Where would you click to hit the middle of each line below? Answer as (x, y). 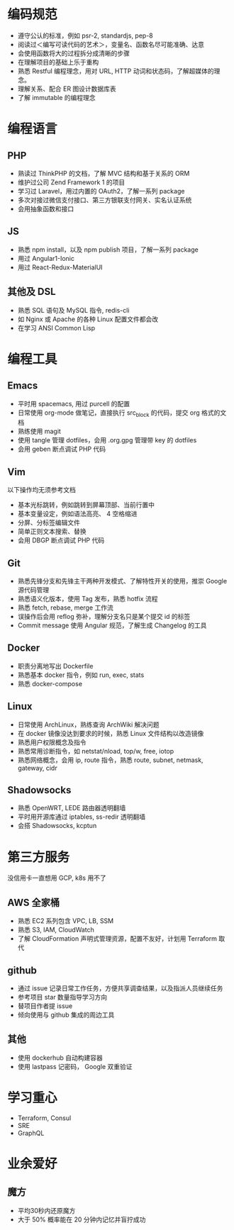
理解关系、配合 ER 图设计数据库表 (67, 89)
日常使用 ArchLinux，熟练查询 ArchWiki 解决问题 (88, 725)
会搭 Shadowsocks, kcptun (57, 826)
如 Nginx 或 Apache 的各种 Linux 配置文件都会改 (88, 319)
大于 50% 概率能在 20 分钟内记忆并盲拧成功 (82, 1219)
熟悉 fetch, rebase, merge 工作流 (65, 608)
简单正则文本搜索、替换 (52, 532)
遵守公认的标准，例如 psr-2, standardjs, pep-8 (85, 35)
